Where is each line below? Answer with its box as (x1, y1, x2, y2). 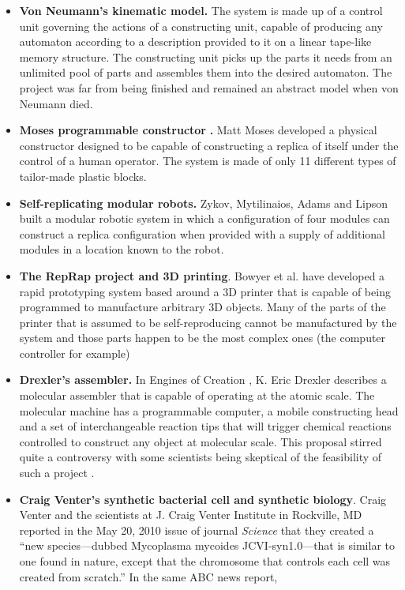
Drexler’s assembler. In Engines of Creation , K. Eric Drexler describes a (19, 371, 387, 388)
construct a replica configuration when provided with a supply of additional (19, 225, 385, 242)
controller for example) (19, 344, 130, 361)
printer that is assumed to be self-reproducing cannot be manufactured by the (19, 314, 397, 330)
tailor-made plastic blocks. (19, 167, 147, 184)
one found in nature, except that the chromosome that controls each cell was (19, 553, 391, 569)
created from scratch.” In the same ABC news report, (19, 568, 278, 584)
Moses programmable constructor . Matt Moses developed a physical (19, 122, 377, 138)
